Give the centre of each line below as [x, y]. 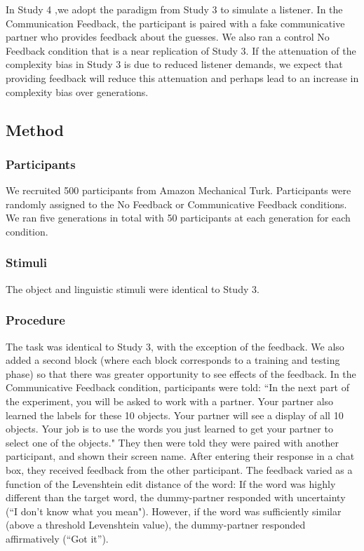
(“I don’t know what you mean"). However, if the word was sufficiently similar [174, 511]
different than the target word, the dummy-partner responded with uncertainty [176, 497]
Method [35, 129]
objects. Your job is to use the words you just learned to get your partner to [169, 429]
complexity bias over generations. [77, 91]
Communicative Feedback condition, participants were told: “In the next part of [178, 387]
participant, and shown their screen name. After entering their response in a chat [180, 456]
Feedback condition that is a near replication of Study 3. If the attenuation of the [181, 50]
